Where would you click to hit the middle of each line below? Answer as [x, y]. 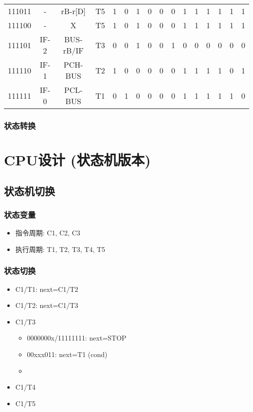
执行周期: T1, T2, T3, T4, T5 [60, 249]
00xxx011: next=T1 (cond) [67, 354]
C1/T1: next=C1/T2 [47, 289]
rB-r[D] [73, 11]
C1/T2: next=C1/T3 [47, 305]
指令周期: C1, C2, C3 [48, 233]
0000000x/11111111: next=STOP [77, 338]
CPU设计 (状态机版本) [77, 160]
